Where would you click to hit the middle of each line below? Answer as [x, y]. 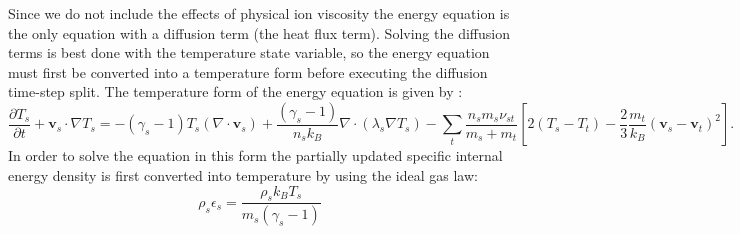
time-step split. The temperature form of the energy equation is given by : [235, 91]
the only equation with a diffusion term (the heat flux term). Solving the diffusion [259, 32]
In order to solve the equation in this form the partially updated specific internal [255, 155]
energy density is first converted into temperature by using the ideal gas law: [243, 175]
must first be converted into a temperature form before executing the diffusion [248, 71]
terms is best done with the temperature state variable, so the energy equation [249, 52]
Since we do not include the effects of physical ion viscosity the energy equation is [259, 13]
